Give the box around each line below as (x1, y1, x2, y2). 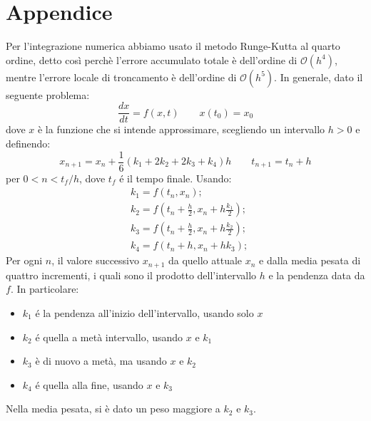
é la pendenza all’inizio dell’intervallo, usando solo (35, 305, 254, 320)
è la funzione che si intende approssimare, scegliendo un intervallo (37, 122, 325, 137)
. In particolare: (10, 281, 79, 296)
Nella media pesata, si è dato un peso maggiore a (6, 401, 220, 416)
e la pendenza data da (268, 267, 365, 282)
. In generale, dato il (274, 69, 363, 84)
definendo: (6, 135, 51, 150)
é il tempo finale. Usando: (119, 170, 232, 185)
